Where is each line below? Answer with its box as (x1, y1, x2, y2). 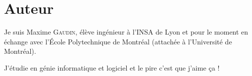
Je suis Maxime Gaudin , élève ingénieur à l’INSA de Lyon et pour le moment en (4, 27, 249, 37)
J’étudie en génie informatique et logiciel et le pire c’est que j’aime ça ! (4, 62, 220, 73)
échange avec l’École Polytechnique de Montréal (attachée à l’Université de (4, 36, 232, 46)
